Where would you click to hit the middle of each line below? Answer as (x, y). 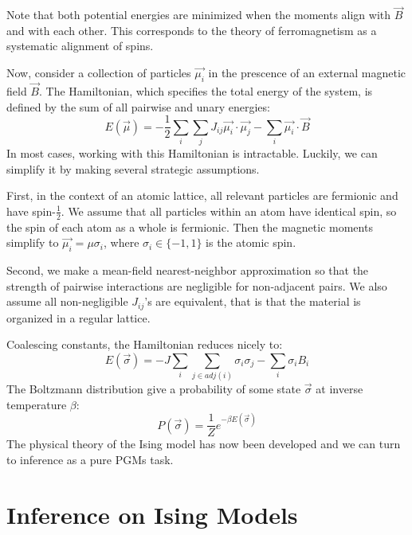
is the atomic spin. (251, 242)
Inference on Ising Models (152, 514)
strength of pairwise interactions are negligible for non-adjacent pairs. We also (197, 285)
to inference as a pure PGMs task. (90, 460)
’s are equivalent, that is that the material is (253, 301)
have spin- (31, 211)
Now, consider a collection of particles (99, 72)
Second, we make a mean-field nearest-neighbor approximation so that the (188, 270)
